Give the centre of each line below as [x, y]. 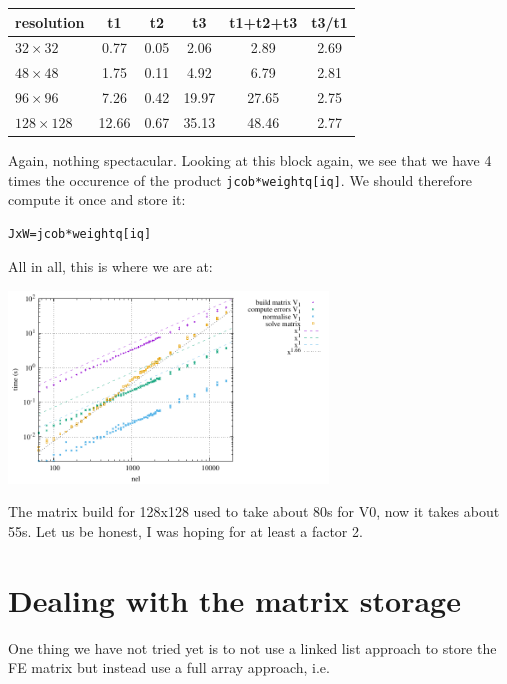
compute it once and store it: [97, 199]
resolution [50, 21]
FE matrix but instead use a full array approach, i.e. [169, 667]
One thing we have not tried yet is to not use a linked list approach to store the [252, 647]
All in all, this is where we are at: [110, 266]
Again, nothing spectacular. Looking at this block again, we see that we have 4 [250, 159]
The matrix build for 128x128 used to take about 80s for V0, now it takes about [254, 511]
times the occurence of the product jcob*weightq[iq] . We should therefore [240, 179]
